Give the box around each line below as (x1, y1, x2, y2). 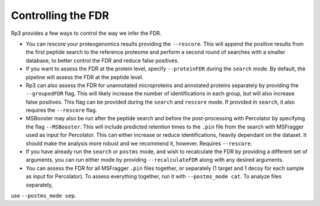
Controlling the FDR (11, 9, 110, 22)
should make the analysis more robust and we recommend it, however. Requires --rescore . (25, 140, 252, 147)
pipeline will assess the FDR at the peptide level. (25, 73, 143, 81)
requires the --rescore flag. (25, 107, 97, 114)
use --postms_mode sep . (11, 192, 76, 199)
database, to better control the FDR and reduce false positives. (25, 57, 179, 64)
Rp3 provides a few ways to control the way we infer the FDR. (11, 30, 162, 37)
